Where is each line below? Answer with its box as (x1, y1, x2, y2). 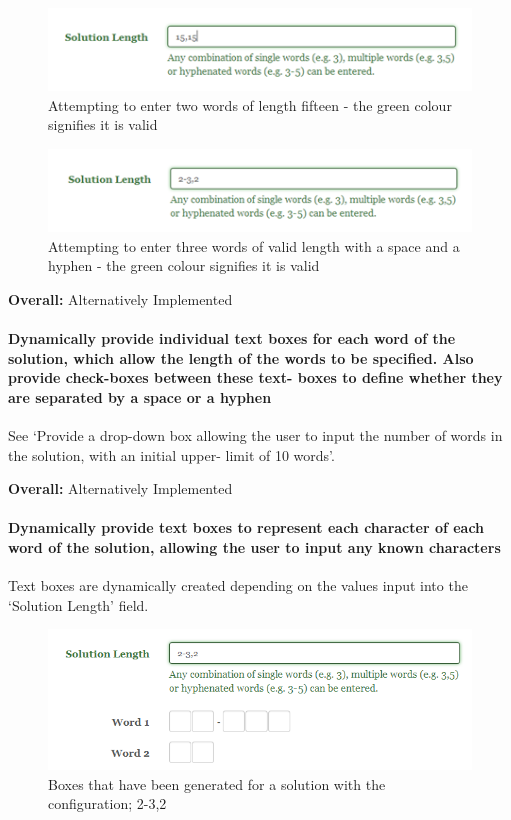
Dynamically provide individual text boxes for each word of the (8, 327, 456, 348)
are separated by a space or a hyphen (8, 386, 272, 407)
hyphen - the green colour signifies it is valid (48, 255, 320, 276)
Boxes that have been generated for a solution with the (48, 773, 386, 794)
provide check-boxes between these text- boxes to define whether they (8, 367, 503, 388)
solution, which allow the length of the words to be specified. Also (8, 347, 474, 368)
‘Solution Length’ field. (8, 594, 149, 615)
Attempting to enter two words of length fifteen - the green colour (48, 94, 452, 115)
